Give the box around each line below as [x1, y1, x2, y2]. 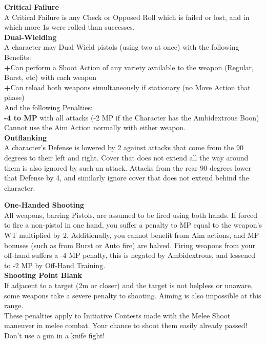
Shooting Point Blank [4, 270, 82, 280]
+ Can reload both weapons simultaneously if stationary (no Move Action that [4, 82, 251, 92]
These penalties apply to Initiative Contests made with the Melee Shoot [4, 310, 231, 320]
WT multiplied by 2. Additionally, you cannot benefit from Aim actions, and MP [4, 230, 259, 240]
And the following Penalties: [4, 102, 93, 112]
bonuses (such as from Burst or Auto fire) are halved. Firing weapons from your [4, 239, 255, 250]
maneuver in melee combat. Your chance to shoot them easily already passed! [4, 320, 248, 331]
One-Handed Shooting [4, 199, 84, 210]
